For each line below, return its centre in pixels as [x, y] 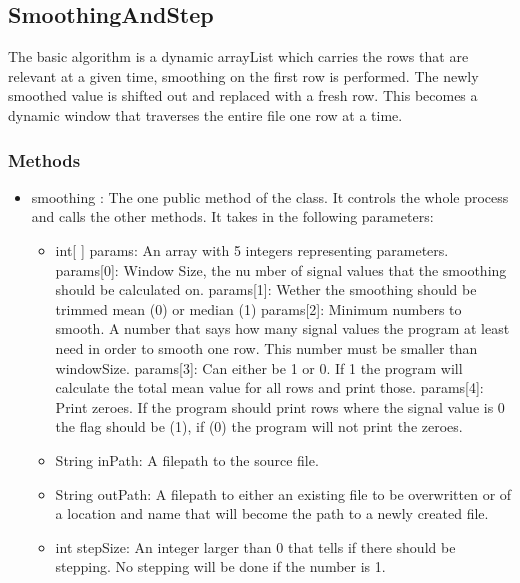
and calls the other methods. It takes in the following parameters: [232, 216]
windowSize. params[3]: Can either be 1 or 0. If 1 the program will [259, 367]
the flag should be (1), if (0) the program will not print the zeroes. [259, 426]
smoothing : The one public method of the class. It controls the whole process [270, 196]
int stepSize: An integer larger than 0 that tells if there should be [255, 546]
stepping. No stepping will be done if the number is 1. [220, 566]
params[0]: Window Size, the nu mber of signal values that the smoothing [281, 269]
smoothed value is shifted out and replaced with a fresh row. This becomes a [243, 95]
